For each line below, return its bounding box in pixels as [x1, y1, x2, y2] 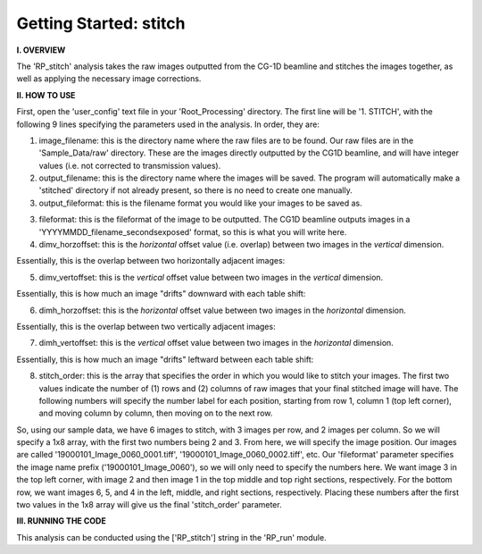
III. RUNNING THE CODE [16, 516, 106, 526]
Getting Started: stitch [16, 13, 186, 33]
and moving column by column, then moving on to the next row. [38, 407, 273, 419]
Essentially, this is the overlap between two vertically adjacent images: [16, 321, 276, 332]
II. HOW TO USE [16, 89, 76, 100]
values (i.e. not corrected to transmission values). [38, 160, 221, 171]
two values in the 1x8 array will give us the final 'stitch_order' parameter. [16, 499, 282, 510]
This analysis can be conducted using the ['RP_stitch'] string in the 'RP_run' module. [16, 532, 327, 542]
